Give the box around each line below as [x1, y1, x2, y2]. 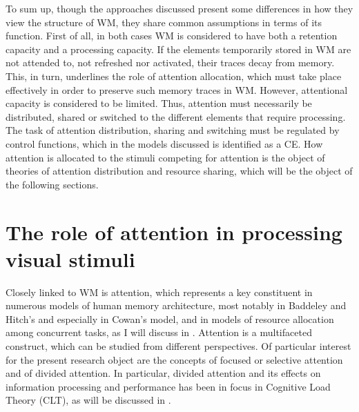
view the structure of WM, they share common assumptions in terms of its [6, 14, 322, 29]
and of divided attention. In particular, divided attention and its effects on [6, 366, 321, 380]
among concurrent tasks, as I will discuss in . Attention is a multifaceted [6, 325, 312, 340]
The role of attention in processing [6, 217, 342, 246]
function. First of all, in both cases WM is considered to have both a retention [6, 28, 338, 43]
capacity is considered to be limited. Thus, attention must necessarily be [6, 96, 312, 110]
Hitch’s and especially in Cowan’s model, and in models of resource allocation [6, 311, 334, 326]
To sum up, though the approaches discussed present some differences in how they [6, 1, 353, 15]
